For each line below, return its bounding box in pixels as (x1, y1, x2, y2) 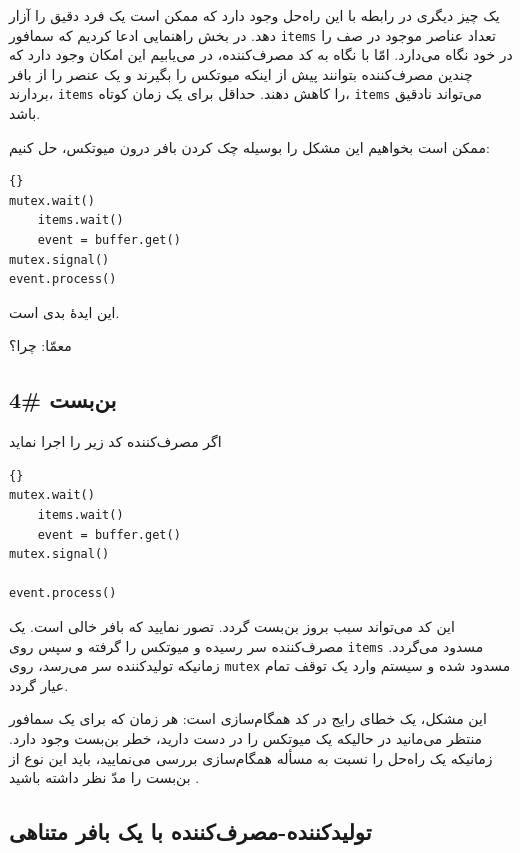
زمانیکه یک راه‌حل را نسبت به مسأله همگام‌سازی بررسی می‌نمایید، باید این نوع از (9, 747, 493, 768)
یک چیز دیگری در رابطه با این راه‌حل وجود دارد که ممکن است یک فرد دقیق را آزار (9, 5, 500, 25)
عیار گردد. (9, 674, 69, 695)
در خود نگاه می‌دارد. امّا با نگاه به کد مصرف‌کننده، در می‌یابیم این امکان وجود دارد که (9, 44, 513, 65)
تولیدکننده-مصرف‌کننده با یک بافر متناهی (9, 816, 372, 847)
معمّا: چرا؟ (9, 335, 72, 356)
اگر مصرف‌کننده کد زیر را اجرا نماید (9, 431, 222, 452)
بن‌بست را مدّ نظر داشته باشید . (9, 767, 200, 788)
